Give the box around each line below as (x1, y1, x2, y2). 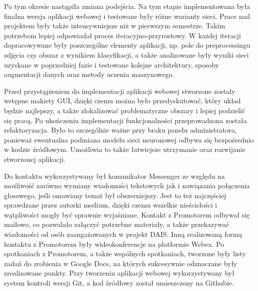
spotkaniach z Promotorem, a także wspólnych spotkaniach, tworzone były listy (4, 248, 246, 259)
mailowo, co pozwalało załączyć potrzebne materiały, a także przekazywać (4, 219, 229, 229)
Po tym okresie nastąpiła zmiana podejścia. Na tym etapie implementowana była (4, 1, 250, 11)
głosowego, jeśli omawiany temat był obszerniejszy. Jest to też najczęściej (4, 190, 226, 200)
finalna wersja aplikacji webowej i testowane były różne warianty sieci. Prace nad (4, 10, 251, 21)
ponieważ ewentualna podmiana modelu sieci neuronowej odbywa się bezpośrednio (4, 134, 254, 145)
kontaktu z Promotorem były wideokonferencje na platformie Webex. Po (4, 238, 224, 249)
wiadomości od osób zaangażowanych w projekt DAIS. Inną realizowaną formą (4, 229, 242, 239)
